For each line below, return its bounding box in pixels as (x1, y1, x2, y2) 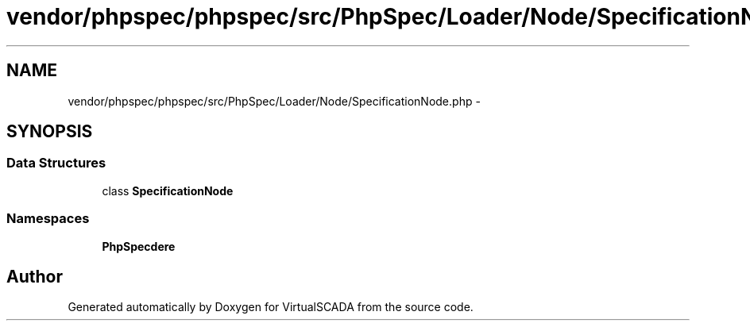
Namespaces (6, 210, 90, 227)
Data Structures (6, 155, 106, 171)
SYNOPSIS (6, 121, 93, 142)
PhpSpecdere (102, 239, 176, 253)
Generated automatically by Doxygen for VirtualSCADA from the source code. (68, 300, 474, 314)
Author (6, 266, 63, 287)
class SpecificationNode (102, 183, 234, 198)
